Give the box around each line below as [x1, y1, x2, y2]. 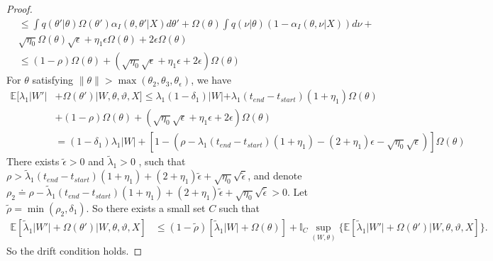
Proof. [6, 1, 33, 16]
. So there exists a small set [86, 200, 206, 215]
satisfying [32, 72, 74, 87]
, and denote [248, 168, 302, 183]
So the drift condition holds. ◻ [6, 243, 143, 258]
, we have [191, 72, 231, 87]
